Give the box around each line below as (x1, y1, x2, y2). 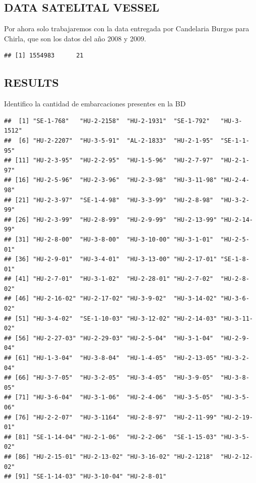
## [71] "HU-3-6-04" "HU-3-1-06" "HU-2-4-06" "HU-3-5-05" (4, 394, 214, 401)
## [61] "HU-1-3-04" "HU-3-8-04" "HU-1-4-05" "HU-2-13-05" (4, 354, 217, 362)
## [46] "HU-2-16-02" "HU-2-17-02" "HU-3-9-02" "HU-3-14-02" (4, 295, 217, 303)
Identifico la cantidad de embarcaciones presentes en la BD (4, 98, 186, 109)
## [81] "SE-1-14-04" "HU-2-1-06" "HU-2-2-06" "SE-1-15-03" (4, 433, 217, 441)
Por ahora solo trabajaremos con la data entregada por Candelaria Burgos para (4, 23, 249, 34)
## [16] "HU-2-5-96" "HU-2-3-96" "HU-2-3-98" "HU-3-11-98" (4, 176, 217, 184)
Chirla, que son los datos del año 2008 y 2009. (4, 33, 146, 43)
